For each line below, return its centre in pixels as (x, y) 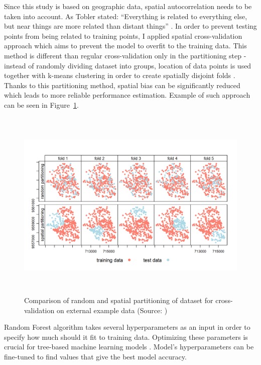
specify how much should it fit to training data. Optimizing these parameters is (126, 337)
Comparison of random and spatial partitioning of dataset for (119, 300)
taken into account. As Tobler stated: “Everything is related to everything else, (126, 16)
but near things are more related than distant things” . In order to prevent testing (130, 26)
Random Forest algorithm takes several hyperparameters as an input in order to (127, 327)
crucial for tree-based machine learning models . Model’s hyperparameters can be (129, 347)
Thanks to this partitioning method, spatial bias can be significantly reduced (122, 85)
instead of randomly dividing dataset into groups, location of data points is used (128, 65)
